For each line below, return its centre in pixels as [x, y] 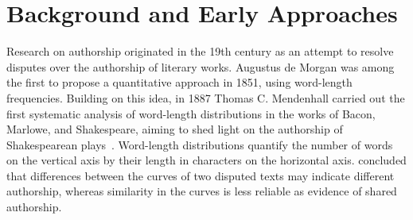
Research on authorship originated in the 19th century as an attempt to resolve [200, 51]
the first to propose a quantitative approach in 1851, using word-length [179, 82]
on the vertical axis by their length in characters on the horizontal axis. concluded [206, 160]
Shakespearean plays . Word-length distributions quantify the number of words [200, 144]
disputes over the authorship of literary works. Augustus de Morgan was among [201, 66]
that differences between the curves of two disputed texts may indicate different [201, 175]
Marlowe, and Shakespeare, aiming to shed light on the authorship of [175, 129]
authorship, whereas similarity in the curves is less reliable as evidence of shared [202, 191]
